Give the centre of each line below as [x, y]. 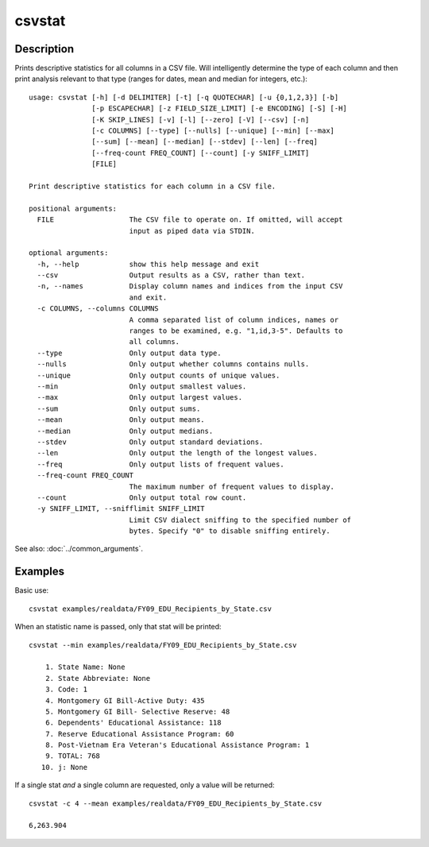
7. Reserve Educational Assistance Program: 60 [139, 734]
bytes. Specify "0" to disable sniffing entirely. [230, 531]
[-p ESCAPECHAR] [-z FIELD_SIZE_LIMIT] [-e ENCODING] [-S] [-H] [219, 108]
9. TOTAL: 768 [73, 756]
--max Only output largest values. [139, 398]
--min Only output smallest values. [142, 387]
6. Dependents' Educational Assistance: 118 [133, 723]
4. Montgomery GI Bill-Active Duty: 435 [125, 700]
